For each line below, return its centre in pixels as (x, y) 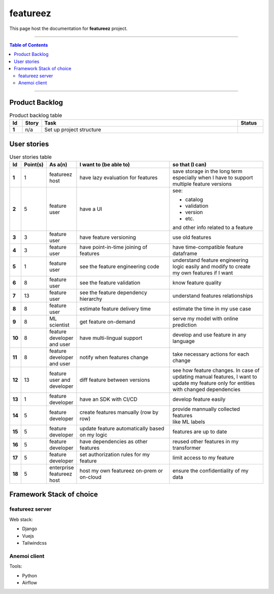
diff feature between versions (115, 380)
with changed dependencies (207, 390)
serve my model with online (205, 319)
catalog (194, 200)
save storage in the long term (208, 171)
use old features (192, 237)
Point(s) (34, 165)
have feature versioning (108, 237)
